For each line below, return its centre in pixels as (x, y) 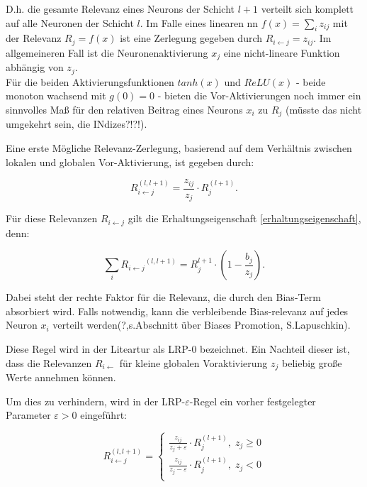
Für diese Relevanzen (52, 218)
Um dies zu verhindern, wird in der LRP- (96, 401)
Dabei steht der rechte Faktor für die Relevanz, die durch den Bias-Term (163, 297)
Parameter (28, 415)
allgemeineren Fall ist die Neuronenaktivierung (107, 52)
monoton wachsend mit (56, 95)
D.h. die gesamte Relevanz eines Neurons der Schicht (120, 9)
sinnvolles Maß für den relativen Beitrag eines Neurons (124, 109)
